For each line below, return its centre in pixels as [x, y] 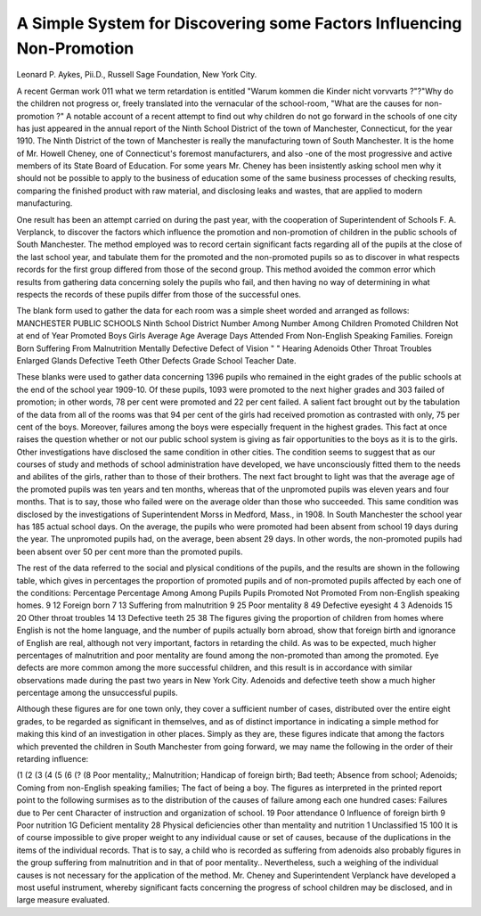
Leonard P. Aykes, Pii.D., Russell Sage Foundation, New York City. [137, 75]
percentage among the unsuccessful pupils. [97, 693]
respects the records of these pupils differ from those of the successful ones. [159, 294]
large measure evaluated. [63, 900]
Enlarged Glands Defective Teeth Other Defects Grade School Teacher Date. [156, 360]
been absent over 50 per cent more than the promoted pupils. [130, 552]
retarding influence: [53, 759]
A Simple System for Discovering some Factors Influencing [239, 23]
